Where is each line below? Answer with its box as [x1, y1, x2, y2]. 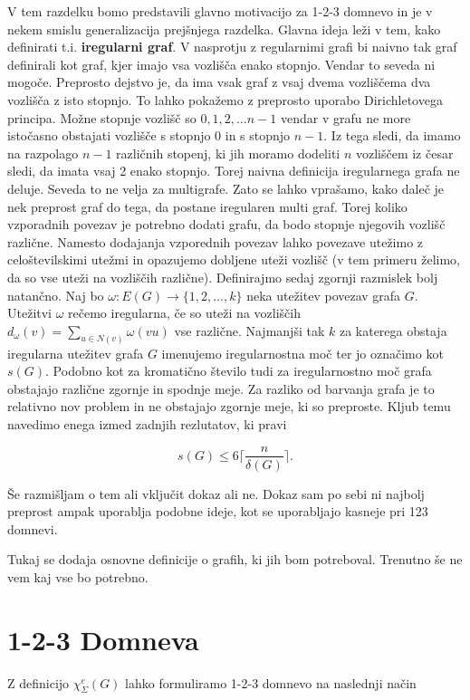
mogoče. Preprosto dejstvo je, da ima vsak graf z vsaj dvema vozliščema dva [7, 72, 431, 91]
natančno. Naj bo [7, 285, 104, 304]
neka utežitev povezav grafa [246, 285, 401, 304]
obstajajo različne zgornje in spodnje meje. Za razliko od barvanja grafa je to [7, 379, 435, 398]
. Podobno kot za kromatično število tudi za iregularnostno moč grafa [45, 361, 432, 380]
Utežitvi [7, 303, 52, 322]
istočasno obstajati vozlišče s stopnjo [7, 126, 211, 145]
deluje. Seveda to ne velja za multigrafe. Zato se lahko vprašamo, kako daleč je [7, 178, 445, 197]
